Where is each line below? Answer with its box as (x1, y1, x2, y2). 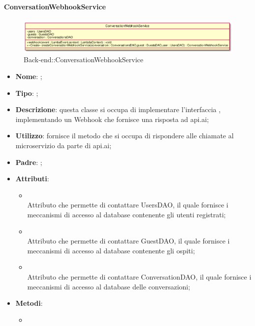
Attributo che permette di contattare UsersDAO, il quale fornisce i (27, 200, 228, 210)
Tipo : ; (15, 87, 38, 98)
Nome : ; (15, 71, 42, 81)
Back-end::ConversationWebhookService (24, 54, 144, 65)
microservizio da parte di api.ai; (15, 140, 112, 150)
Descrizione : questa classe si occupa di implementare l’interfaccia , (15, 104, 221, 115)
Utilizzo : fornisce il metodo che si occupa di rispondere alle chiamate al (15, 130, 234, 141)
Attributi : (15, 173, 49, 184)
